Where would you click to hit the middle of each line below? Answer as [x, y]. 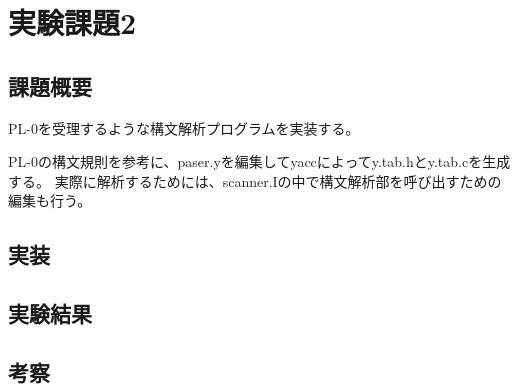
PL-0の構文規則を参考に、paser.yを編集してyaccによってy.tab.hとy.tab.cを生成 [259, 161]
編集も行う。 [50, 200]
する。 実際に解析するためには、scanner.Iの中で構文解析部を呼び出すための [255, 180]
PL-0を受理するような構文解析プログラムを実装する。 [184, 127]
